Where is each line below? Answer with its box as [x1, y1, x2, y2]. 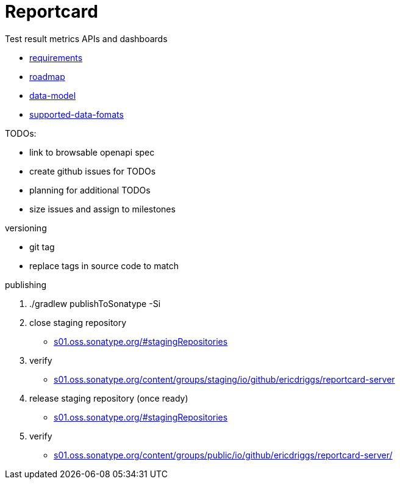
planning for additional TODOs [29, 184, 151, 195]
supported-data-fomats [29, 109, 124, 120]
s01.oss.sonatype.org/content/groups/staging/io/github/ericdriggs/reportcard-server [54, 374, 395, 385]
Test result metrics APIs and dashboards [5, 33, 168, 44]
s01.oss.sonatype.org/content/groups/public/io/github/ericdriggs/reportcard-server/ [54, 449, 393, 460]
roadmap [29, 71, 65, 82]
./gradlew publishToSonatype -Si [29, 298, 161, 309]
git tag [29, 241, 55, 252]
